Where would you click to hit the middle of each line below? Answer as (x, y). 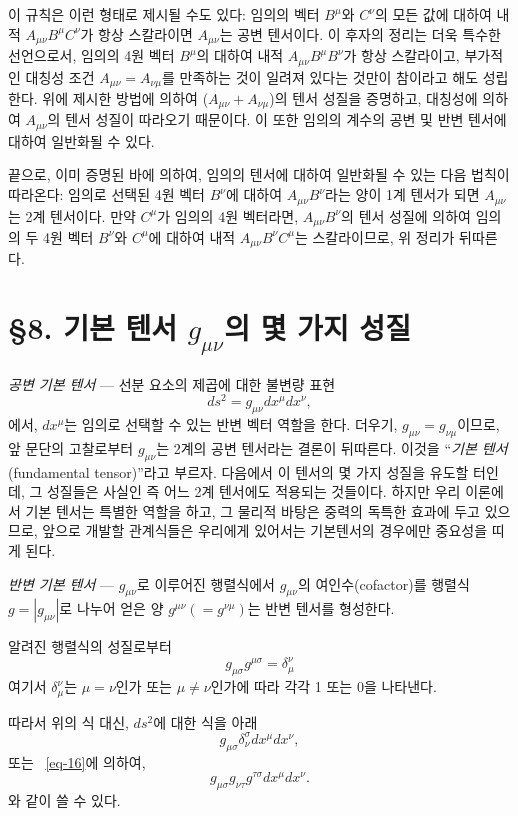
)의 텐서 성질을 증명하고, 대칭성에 (373, 97)
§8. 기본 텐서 (92, 327)
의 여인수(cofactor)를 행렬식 (383, 583)
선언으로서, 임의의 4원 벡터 (91, 55)
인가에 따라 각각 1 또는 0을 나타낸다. (323, 686)
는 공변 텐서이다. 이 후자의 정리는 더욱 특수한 (360, 33)
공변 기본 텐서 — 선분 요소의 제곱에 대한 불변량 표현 (172, 383)
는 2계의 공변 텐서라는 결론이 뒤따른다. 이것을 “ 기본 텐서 (332, 447)
